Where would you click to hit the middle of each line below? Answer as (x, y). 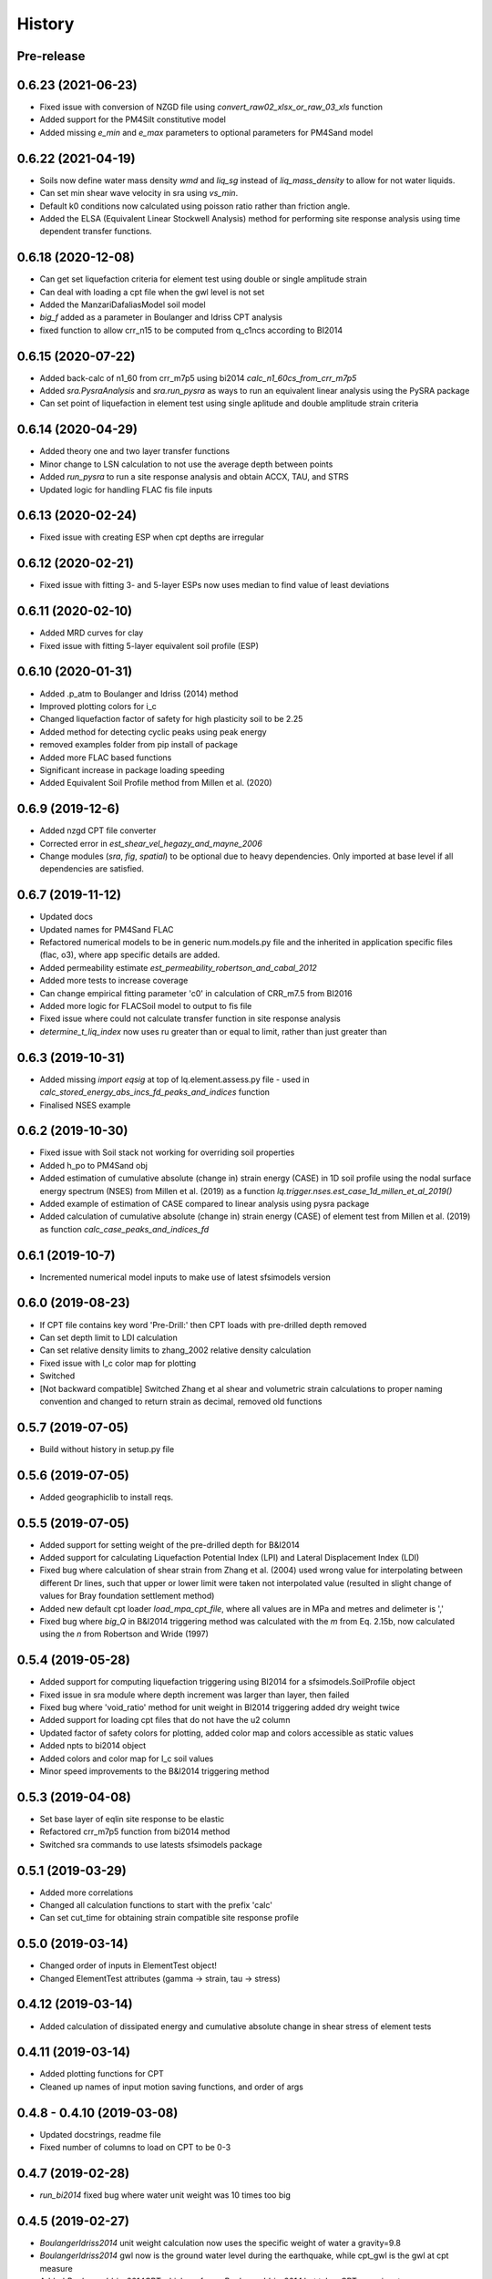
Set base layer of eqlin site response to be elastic (132, 1819)
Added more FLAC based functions (106, 758)
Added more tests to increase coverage (114, 981)
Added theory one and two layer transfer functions (135, 451)
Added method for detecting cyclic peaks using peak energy (154, 732)
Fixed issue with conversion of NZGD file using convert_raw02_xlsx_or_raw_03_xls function (211, 107)
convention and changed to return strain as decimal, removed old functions (181, 1401)
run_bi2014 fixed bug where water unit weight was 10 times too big (165, 2195)
